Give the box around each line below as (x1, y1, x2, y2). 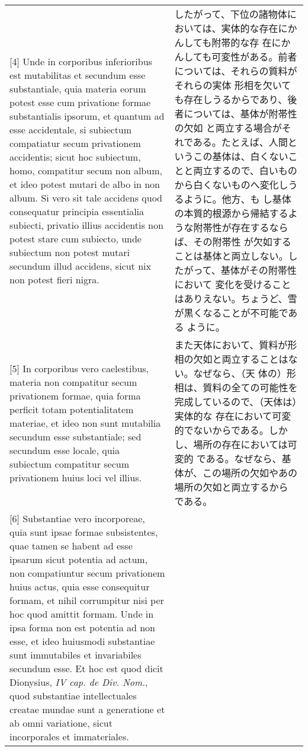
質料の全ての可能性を (203, 381, 298, 394)
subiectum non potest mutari (9, 245, 130, 259)
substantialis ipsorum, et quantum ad (9, 108, 165, 123)
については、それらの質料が (174, 64, 297, 78)
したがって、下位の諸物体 (174, 7, 287, 21)
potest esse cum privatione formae (9, 95, 151, 109)
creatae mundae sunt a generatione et (9, 702, 165, 716)
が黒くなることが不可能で (174, 306, 288, 319)
